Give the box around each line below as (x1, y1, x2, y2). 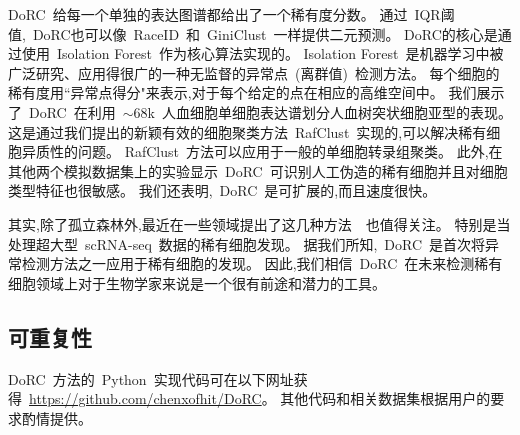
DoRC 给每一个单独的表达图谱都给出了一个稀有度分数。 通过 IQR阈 (8, 4, 455, 24)
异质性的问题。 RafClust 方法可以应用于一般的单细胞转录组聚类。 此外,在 (21, 141, 503, 162)
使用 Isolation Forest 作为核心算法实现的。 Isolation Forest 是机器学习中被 (21, 43, 504, 64)
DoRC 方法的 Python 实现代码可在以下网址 (8, 368, 294, 389)
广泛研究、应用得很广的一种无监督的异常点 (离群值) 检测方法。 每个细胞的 (8, 62, 500, 83)
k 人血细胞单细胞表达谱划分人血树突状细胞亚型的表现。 (147, 101, 512, 122)
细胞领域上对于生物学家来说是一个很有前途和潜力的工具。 (8, 272, 386, 293)
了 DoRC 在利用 (8, 101, 116, 122)
